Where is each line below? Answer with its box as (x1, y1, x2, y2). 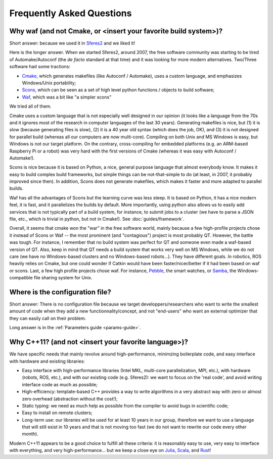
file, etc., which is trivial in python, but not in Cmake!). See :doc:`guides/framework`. (9, 216, 185, 222)
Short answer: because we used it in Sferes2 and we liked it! (9, 40, 135, 46)
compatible (9, 275, 33, 281)
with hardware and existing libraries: (9, 358, 85, 364)
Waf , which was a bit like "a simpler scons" (22, 94, 112, 100)
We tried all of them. (9, 104, 52, 110)
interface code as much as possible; (22, 381, 98, 387)
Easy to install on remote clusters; (22, 410, 93, 416)
